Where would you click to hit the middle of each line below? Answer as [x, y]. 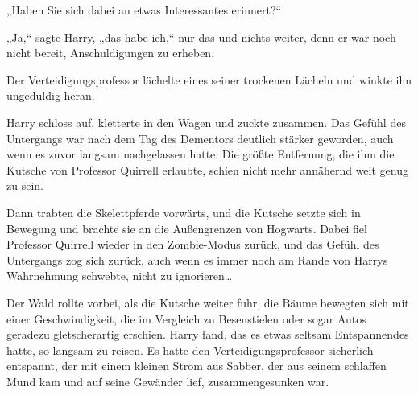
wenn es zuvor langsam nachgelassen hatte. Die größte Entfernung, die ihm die [201, 154]
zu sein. [25, 185]
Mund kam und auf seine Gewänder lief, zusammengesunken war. [168, 381]
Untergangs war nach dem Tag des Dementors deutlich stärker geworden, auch [200, 138]
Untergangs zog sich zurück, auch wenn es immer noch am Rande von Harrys [197, 259]
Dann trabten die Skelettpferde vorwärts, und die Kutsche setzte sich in [184, 212]
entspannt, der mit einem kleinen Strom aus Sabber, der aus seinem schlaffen [197, 366]
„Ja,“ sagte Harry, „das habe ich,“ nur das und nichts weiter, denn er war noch [201, 37]
